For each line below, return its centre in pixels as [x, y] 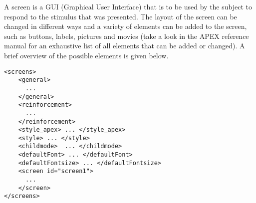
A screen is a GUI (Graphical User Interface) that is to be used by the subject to [128, 6]
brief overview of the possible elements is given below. [86, 55]
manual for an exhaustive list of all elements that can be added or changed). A [125, 46]
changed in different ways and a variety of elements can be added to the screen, [126, 26]
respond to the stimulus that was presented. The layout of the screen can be [121, 16]
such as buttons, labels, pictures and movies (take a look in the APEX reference [127, 36]
